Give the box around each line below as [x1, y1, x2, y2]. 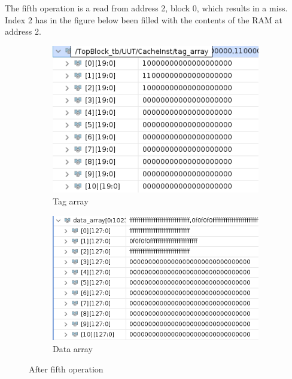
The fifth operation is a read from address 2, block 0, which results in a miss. [5, 2, 288, 14]
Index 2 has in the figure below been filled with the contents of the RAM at [5, 13, 282, 26]
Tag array [53, 194, 89, 207]
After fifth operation [29, 362, 104, 375]
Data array [53, 342, 93, 354]
